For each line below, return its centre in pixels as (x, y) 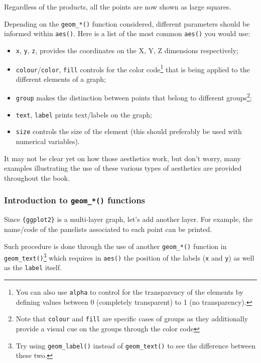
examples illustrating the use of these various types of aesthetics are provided (123, 168)
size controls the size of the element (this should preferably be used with (129, 131)
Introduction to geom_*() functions (75, 200)
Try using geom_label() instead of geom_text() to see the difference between (136, 345)
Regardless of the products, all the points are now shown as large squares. (118, 7)
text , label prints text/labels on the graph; (84, 114)
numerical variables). (48, 141)
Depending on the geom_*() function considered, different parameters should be (127, 23)
